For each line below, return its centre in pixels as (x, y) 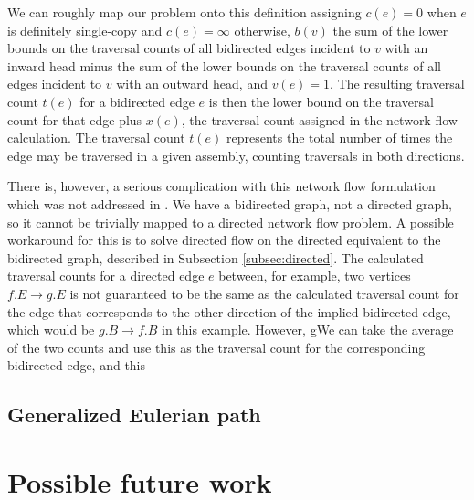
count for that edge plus (75, 119)
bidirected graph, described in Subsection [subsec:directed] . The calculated (216, 257)
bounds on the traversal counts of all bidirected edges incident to (189, 48)
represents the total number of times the (339, 138)
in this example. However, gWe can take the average (308, 330)
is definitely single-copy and (85, 30)
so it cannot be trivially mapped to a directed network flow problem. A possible (231, 222)
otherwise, (262, 30)
